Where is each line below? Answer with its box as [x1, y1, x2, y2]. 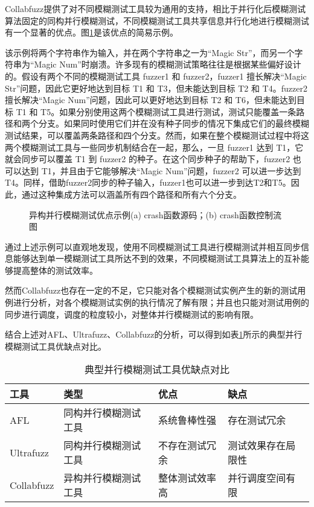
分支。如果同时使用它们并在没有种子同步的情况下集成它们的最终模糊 [38, 117, 309, 130]
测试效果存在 [228, 438, 286, 453]
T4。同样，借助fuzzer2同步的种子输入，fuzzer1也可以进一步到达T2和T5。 [5, 176, 291, 189]
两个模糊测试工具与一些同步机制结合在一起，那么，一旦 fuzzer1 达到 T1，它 [5, 140, 304, 153]
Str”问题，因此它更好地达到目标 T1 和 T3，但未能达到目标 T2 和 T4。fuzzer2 [5, 81, 307, 94]
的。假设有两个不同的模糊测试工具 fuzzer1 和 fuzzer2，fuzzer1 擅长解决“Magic [5, 69, 307, 82]
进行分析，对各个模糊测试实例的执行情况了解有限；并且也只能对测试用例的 [13, 296, 309, 309]
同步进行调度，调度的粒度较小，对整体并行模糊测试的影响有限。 [5, 307, 258, 320]
